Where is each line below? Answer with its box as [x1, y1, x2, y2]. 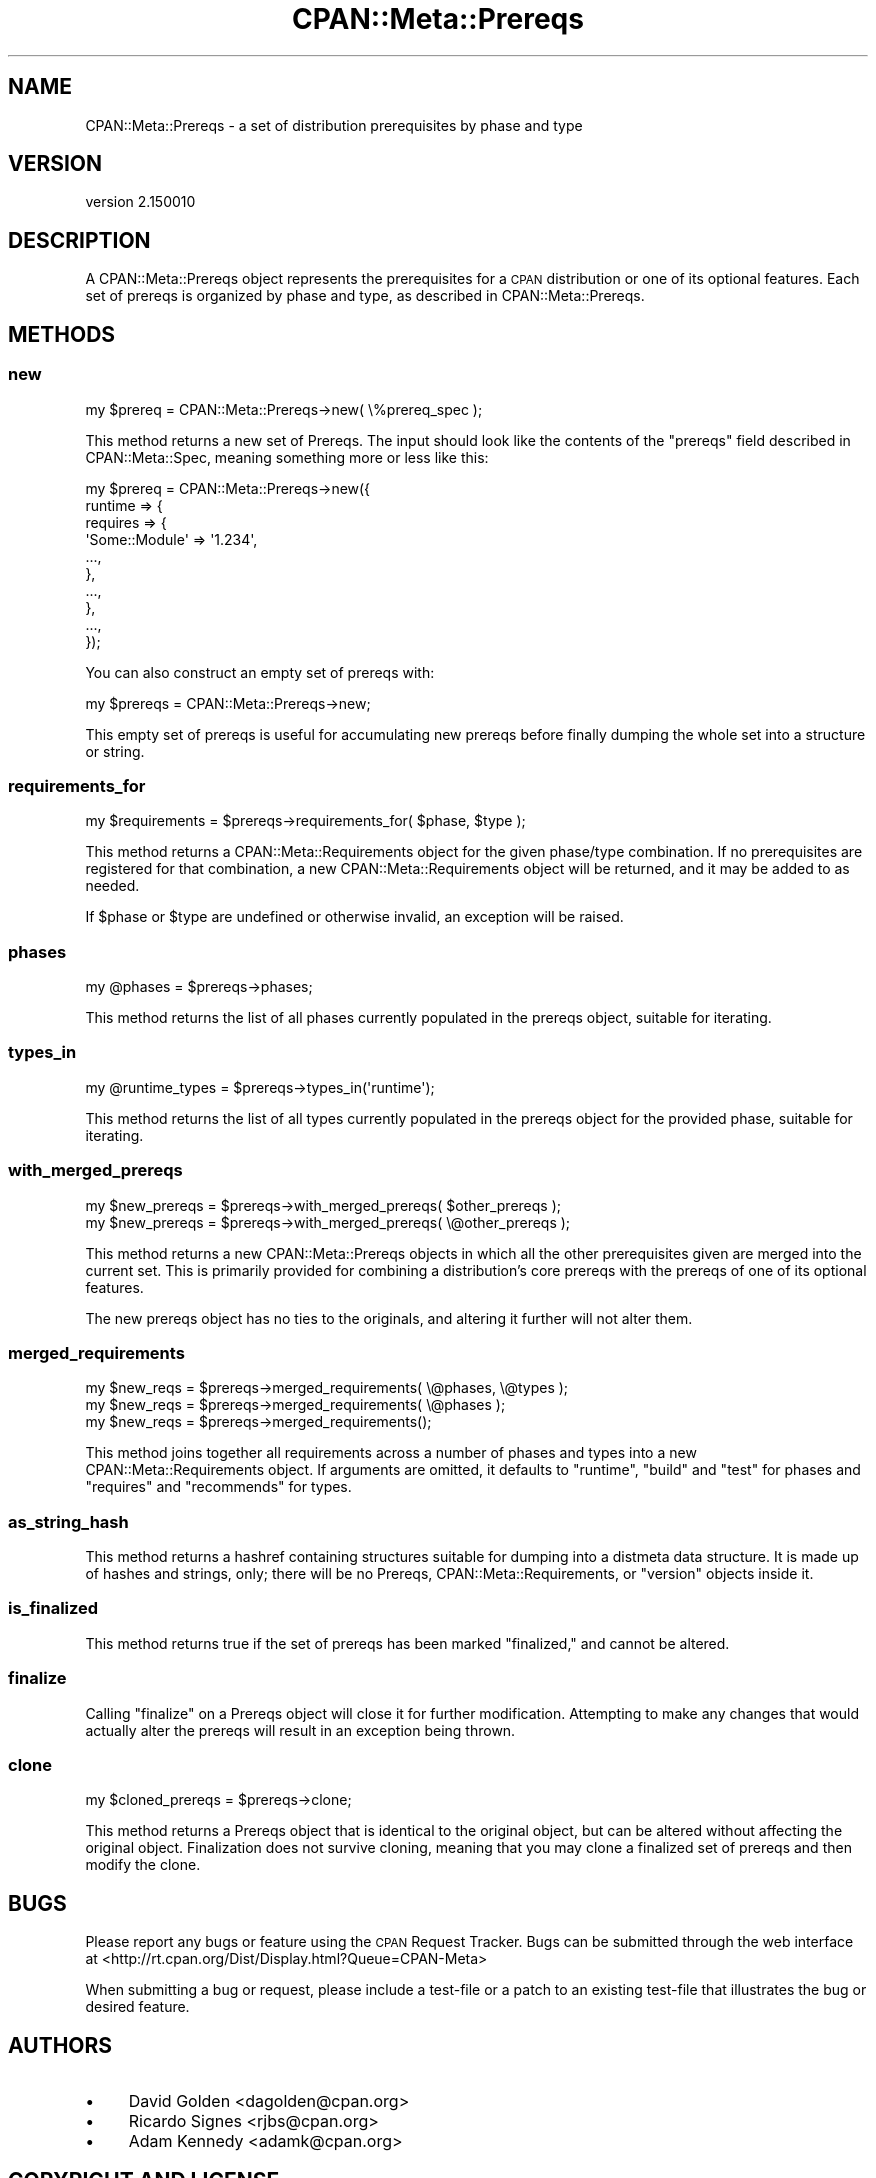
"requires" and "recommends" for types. [85, 1478, 352, 1496]
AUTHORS [8, 2032, 113, 2058]
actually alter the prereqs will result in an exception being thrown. [85, 1721, 516, 1739]
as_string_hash [8, 1511, 129, 1532]
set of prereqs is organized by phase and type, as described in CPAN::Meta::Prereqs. [85, 287, 645, 305]
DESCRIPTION [8, 227, 151, 253]
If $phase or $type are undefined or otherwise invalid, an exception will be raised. [85, 908, 624, 926]
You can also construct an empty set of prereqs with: [85, 663, 435, 681]
